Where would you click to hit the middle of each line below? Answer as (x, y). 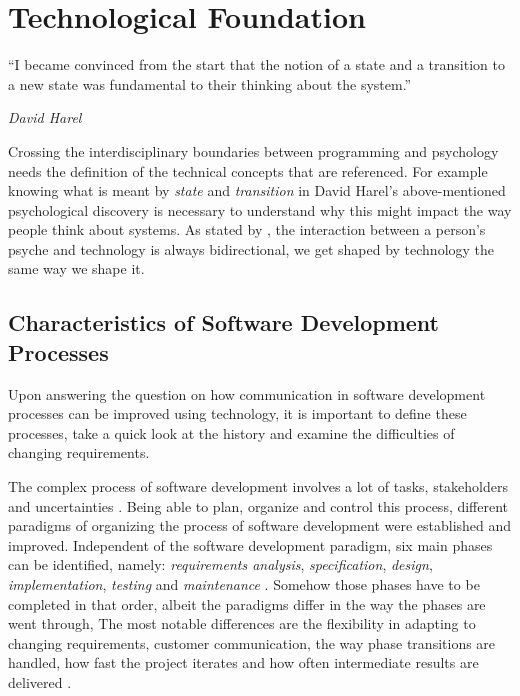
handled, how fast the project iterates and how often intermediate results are (243, 662)
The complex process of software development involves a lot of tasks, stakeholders (258, 486)
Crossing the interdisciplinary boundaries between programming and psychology (253, 150)
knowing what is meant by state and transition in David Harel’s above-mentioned (257, 190)
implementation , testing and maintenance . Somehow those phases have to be (244, 584)
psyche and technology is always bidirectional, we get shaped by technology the (251, 248)
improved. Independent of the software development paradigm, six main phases (250, 544)
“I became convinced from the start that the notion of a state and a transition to (256, 64)
